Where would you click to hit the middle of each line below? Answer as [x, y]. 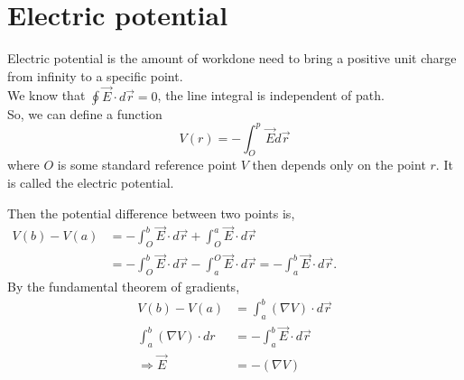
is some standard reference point [147, 165]
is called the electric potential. [91, 183]
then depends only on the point [339, 165]
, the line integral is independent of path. [271, 95]
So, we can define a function [85, 113]
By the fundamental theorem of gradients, [124, 287]
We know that [46, 95]
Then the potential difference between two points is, [151, 213]
